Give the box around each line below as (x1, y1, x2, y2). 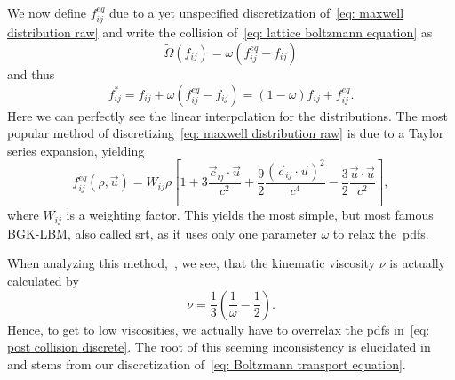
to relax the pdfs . (332, 223, 429, 242)
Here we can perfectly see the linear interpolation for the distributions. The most (7, 106, 448, 125)
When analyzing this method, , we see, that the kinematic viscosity (7, 254, 376, 272)
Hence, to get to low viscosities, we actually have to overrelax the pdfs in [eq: (7, 319, 430, 338)
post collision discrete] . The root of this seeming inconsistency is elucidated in (7, 337, 431, 356)
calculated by (7, 271, 79, 289)
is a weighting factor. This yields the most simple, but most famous (66, 206, 434, 224)
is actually (389, 254, 446, 272)
